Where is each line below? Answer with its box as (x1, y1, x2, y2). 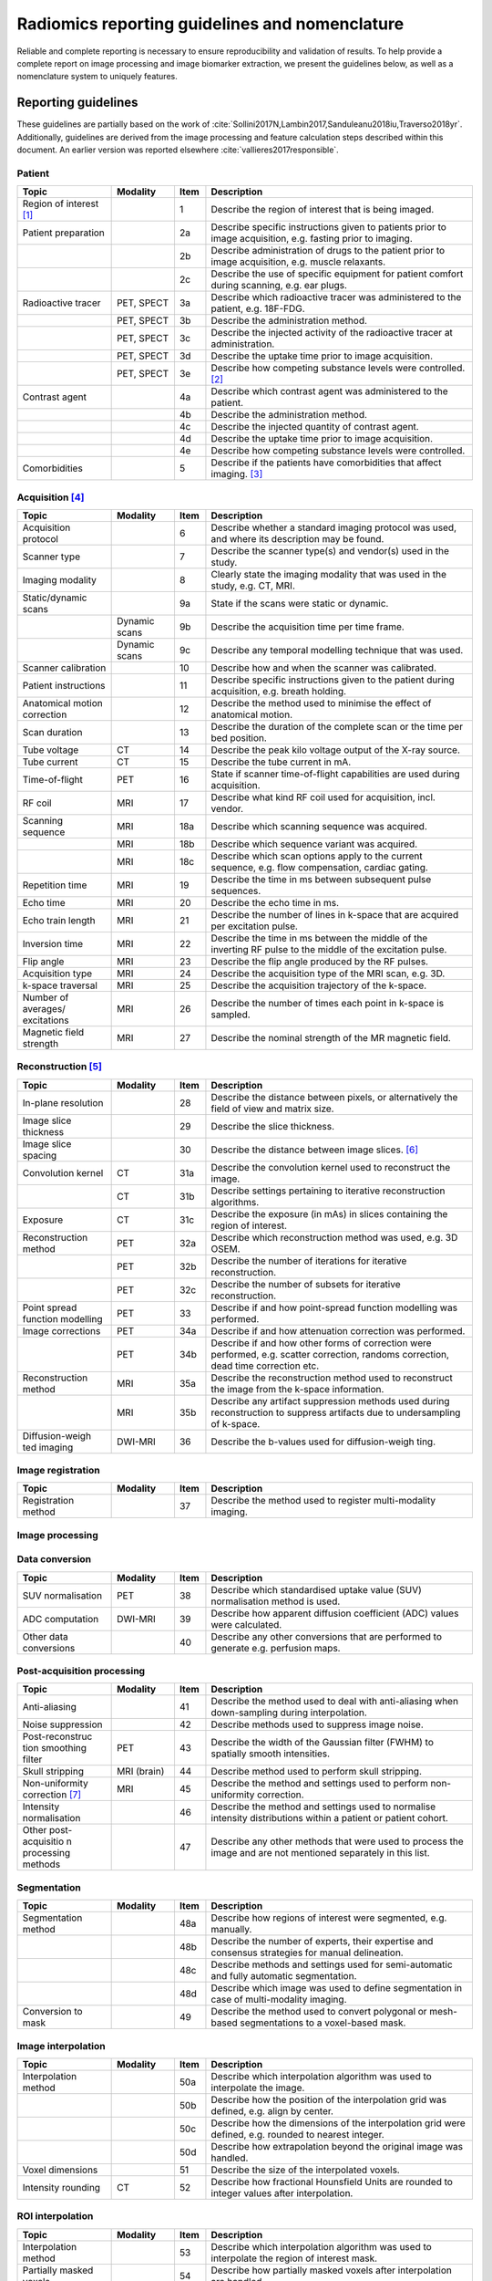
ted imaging (22, 1441, 74, 1453)
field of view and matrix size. (210, 1102, 334, 1115)
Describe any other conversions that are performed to (210, 1630, 442, 1642)
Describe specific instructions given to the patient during (210, 673, 455, 686)
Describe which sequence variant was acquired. (210, 838, 418, 850)
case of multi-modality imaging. (210, 1994, 347, 2006)
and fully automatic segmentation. (210, 1970, 357, 1983)
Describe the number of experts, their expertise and (210, 1935, 434, 1948)
